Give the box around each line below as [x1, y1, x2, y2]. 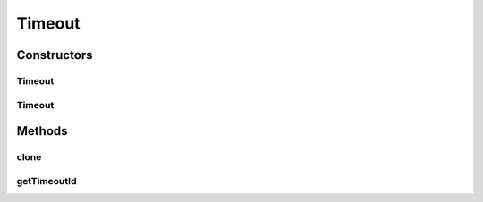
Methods [16, 123, 68, 139]
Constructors [16, 47, 93, 63]
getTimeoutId [16, 174, 77, 187]
